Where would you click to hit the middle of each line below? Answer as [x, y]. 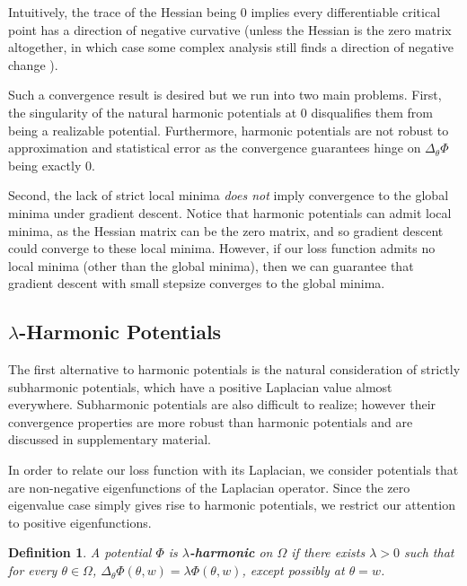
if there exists [328, 552]
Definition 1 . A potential [80, 552]
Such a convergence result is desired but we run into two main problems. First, [225, 95]
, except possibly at [293, 570]
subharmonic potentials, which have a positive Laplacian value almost [200, 386]
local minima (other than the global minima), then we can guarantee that [211, 265]
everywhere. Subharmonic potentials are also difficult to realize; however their [222, 404]
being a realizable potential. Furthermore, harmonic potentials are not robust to [229, 130]
